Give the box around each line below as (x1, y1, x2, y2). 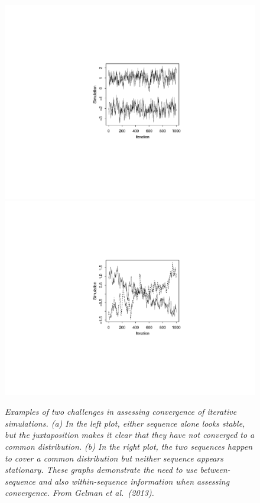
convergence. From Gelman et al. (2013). (5, 486, 154, 499)
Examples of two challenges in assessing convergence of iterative (5, 405, 237, 418)
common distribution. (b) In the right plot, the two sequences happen (5, 440, 253, 452)
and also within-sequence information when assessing (38, 475, 230, 487)
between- (200, 463, 230, 476)
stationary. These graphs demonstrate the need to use (5, 463, 197, 476)
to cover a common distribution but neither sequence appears (5, 452, 223, 464)
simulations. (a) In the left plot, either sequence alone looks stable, (5, 417, 245, 429)
